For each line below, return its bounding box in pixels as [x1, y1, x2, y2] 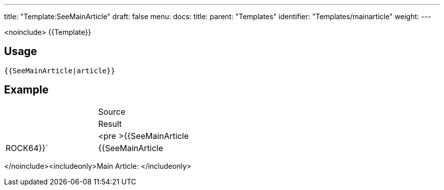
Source [98, 106, 126, 117]
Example [4, 83, 49, 97]
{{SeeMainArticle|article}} [4, 66, 116, 75]
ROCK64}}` [6, 142, 49, 153]
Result [98, 118, 122, 129]
